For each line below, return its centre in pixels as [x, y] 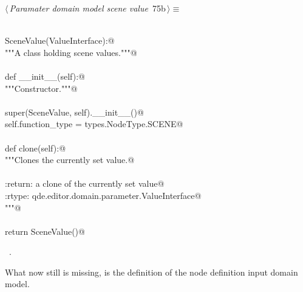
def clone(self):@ [36, 148]
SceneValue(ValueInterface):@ [60, 40]
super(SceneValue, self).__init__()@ [74, 112]
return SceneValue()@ [45, 231]
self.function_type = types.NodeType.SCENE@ [94, 124]
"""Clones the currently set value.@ [70, 160]
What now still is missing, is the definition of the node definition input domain [151, 272]
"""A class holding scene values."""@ [71, 52]
